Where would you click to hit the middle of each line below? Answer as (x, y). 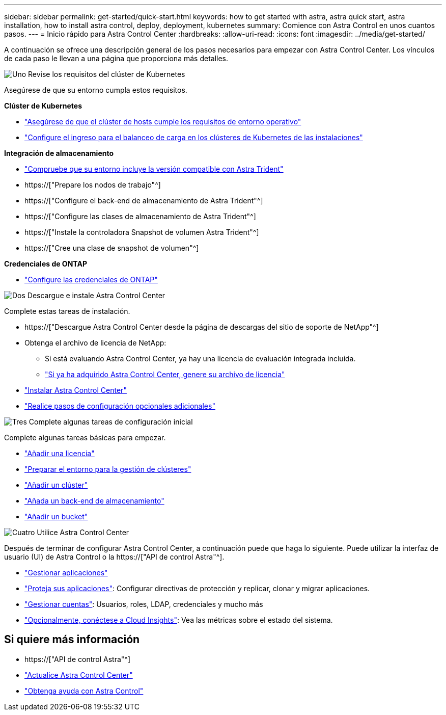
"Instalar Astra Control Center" (76, 390)
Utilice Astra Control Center (83, 532)
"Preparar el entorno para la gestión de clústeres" (108, 469)
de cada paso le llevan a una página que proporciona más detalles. (116, 58)
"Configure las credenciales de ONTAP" (91, 280)
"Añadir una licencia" (60, 453)
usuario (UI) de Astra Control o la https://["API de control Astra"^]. (114, 557)
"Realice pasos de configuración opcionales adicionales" (120, 406)
